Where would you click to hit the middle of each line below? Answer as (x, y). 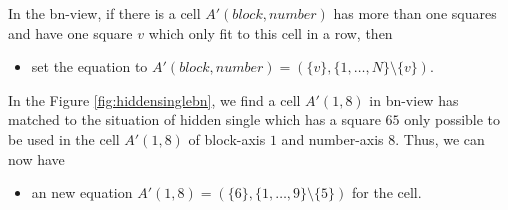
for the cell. (386, 192)
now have (36, 158)
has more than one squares (415, 13)
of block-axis (227, 138)
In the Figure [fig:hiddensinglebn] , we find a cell (154, 99)
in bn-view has (414, 99)
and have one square (70, 32)
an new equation (82, 192)
